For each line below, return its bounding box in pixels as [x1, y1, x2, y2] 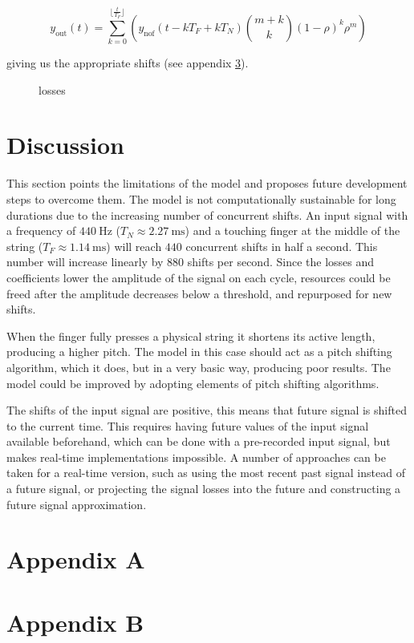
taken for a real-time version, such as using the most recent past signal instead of [6, 464, 405, 481]
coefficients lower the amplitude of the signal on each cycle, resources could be [6, 269, 391, 285]
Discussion [6, 128, 124, 161]
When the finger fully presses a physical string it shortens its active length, [6, 327, 375, 344]
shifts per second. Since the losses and [187, 253, 375, 270]
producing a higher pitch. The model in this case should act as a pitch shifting [6, 343, 392, 360]
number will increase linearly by [6, 253, 164, 270]
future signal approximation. [6, 495, 147, 512]
